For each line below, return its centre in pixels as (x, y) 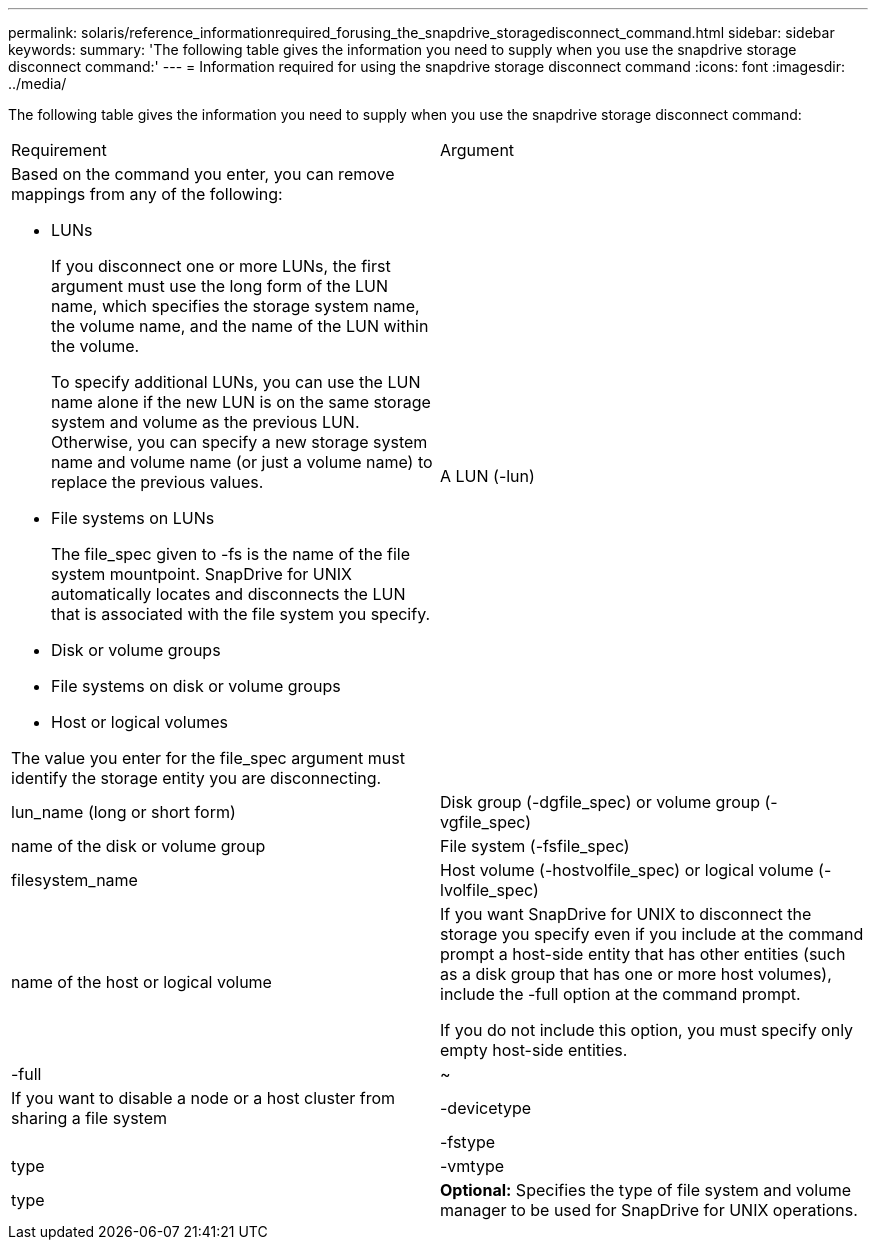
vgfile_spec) (486, 822)
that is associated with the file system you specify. (241, 614)
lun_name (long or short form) (123, 812)
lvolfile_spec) (489, 890)
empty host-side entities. (534, 1050)
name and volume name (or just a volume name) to (242, 462)
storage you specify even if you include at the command (652, 934)
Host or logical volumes (139, 722)
